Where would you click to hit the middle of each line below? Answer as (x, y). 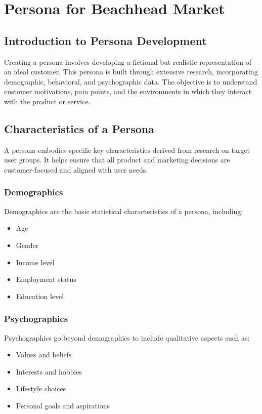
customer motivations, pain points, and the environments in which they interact (128, 91)
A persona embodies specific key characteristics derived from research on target (127, 150)
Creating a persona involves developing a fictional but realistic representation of (128, 61)
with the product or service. (47, 101)
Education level (40, 296)
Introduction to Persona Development (105, 40)
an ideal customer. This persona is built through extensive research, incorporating (131, 72)
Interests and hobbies (49, 371)
